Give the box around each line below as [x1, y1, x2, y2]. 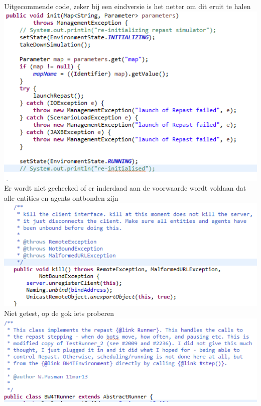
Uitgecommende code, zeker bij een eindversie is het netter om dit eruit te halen [4, 1, 251, 11]
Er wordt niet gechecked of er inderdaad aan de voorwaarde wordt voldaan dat [4, 183, 246, 193]
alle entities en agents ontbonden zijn [4, 192, 118, 203]
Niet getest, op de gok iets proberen [4, 308, 114, 318]
